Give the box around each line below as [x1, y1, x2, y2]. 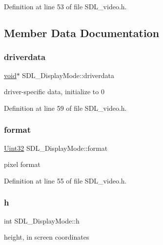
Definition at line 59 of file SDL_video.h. [4, 102, 127, 113]
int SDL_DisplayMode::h [4, 215, 80, 225]
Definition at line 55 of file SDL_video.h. [4, 175, 127, 185]
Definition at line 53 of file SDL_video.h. [4, 1, 127, 11]
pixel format [4, 159, 41, 169]
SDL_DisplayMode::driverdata [22, 70, 114, 80]
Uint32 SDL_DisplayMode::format [4, 143, 108, 153]
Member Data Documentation [4, 25, 160, 40]
